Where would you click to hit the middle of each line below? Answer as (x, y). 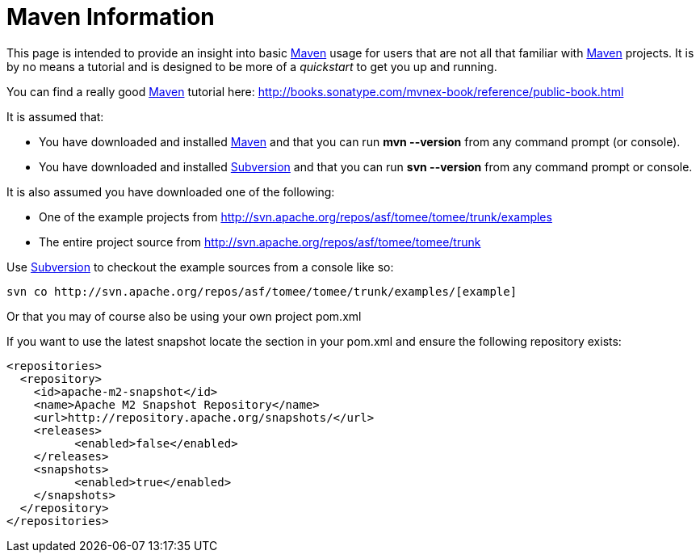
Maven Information (111, 17)
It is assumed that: (55, 116)
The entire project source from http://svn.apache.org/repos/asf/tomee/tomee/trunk (260, 242)
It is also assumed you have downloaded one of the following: (171, 191)
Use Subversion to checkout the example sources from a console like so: (200, 267)
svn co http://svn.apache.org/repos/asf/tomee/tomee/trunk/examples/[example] (262, 291)
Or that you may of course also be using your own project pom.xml (184, 316)
